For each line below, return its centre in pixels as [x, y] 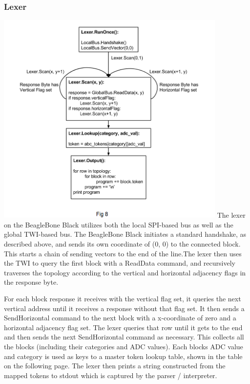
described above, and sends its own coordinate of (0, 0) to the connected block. [122, 244]
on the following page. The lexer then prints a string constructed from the [115, 366]
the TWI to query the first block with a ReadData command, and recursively [120, 263]
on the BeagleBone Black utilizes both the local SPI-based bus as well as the [119, 224]
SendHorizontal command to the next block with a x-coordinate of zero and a [120, 318]
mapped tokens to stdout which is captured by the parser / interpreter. [111, 375]
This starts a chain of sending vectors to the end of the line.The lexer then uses [123, 253]
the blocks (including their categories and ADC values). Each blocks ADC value [124, 346]
